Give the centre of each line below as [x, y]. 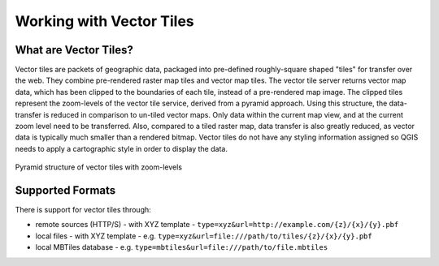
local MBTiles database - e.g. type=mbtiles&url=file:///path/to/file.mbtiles [182, 247]
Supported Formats [65, 190]
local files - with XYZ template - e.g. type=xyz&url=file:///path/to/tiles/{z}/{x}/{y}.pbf [204, 236]
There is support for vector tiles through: [83, 210]
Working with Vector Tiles [104, 21]
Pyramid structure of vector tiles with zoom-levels [99, 167]
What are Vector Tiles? [74, 50]
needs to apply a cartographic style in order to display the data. [121, 148]
